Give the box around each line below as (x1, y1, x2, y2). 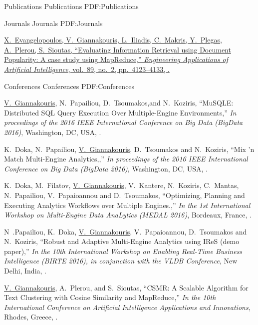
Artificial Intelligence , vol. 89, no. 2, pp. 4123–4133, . (4, 63, 170, 74)
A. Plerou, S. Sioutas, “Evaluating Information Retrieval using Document (4, 44, 231, 54)
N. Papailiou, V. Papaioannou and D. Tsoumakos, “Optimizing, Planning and (4, 189, 245, 200)
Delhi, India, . (4, 265, 46, 276)
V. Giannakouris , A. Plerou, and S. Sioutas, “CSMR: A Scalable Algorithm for (4, 282, 249, 292)
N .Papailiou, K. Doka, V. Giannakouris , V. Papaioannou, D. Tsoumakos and (4, 226, 247, 236)
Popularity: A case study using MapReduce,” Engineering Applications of (4, 54, 229, 64)
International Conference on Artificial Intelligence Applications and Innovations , (4, 301, 251, 312)
